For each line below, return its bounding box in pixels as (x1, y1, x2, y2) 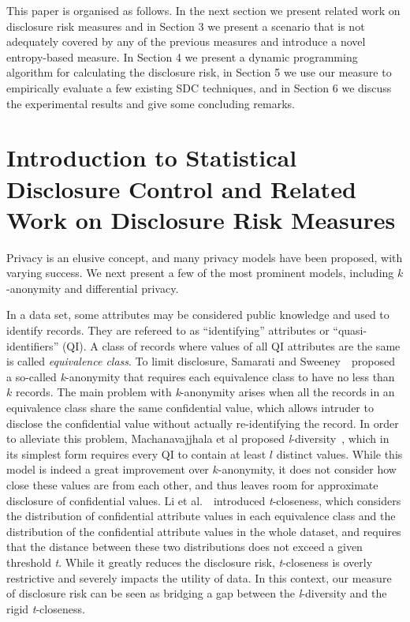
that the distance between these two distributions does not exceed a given (6, 538, 363, 555)
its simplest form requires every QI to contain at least (6, 445, 266, 462)
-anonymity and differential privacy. (6, 279, 179, 296)
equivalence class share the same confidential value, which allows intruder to (6, 399, 374, 415)
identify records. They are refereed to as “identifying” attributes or (6, 322, 330, 339)
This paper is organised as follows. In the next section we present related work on (6, 2, 401, 18)
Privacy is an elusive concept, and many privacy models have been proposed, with (6, 249, 403, 265)
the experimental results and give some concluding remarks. (6, 95, 296, 111)
